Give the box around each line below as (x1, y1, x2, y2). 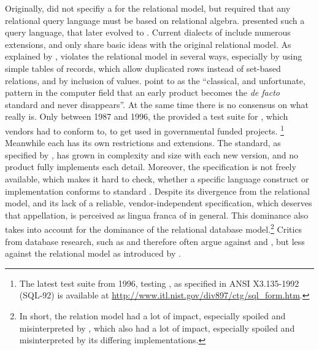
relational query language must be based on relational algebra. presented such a (5, 14, 305, 26)
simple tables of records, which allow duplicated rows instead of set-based (5, 61, 281, 74)
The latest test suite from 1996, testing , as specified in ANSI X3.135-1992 (19, 276, 299, 289)
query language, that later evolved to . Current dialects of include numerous (5, 26, 291, 39)
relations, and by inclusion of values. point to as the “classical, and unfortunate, (5, 74, 306, 87)
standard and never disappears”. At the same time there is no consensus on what (5, 98, 309, 111)
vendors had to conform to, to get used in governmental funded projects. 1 (5, 122, 285, 137)
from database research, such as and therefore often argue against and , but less (5, 235, 305, 247)
